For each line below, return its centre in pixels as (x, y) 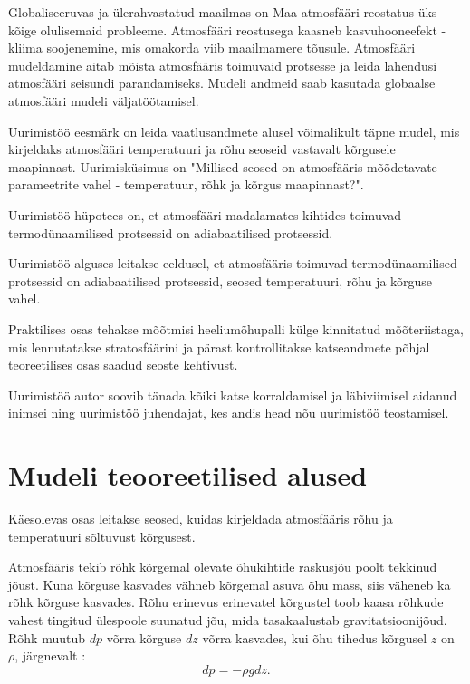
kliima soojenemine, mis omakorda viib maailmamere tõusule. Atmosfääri (212, 48)
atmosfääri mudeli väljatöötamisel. (104, 100)
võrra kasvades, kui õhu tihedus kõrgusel (315, 637)
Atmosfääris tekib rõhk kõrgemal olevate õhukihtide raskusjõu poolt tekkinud (223, 567)
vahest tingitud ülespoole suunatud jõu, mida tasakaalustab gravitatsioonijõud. (228, 619)
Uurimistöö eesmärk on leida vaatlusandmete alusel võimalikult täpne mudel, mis (234, 131)
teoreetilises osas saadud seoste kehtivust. (123, 365)
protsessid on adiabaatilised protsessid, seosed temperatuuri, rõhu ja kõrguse (221, 280)
